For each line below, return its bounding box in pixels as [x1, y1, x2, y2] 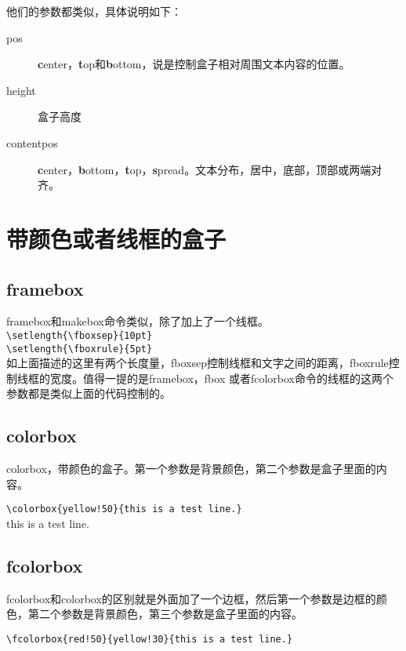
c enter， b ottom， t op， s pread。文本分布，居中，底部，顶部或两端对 [38, 161, 382, 177]
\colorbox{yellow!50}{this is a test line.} [6, 504, 242, 515]
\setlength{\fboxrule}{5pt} [6, 343, 153, 355]
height [6, 82, 36, 98]
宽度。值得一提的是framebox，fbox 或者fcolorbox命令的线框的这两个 [49, 369, 394, 386]
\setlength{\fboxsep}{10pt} [6, 329, 153, 341]
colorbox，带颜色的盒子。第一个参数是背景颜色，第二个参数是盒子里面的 [6, 460, 376, 477]
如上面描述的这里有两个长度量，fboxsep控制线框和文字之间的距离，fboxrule [6, 355, 389, 371]
